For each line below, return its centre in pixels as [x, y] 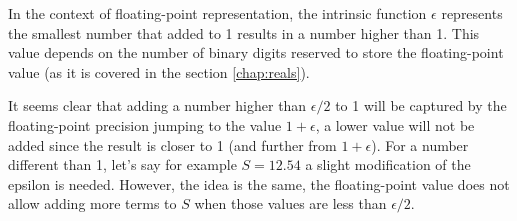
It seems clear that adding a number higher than [157, 105]
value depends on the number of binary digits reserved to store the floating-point [256, 52]
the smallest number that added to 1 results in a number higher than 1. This [244, 32]
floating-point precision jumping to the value [145, 124]
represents [472, 13]
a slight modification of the [388, 164]
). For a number [420, 144]
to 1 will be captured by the [421, 105]
